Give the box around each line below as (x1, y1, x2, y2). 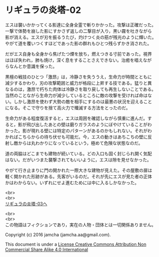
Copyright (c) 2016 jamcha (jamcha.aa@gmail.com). (5, 231, 111, 238)
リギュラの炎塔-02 (5, 4, 81, 16)
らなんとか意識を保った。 (5, 63, 57, 69)
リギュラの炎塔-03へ (5, 201, 47, 206)
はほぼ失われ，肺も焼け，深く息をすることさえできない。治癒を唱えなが (5, 57, 152, 63)
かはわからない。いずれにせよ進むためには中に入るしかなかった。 (5, 179, 139, 186)
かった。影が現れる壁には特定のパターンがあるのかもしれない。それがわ (5, 127, 152, 134)
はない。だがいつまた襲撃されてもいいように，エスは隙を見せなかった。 (5, 156, 152, 162)
